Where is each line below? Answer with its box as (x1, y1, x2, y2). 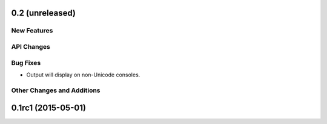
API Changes (11, 42, 51, 51)
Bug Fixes (11, 58, 41, 67)
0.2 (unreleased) (11, 8, 76, 18)
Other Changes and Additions (11, 86, 101, 95)
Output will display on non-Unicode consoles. (26, 71, 140, 78)
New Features (11, 26, 53, 35)
